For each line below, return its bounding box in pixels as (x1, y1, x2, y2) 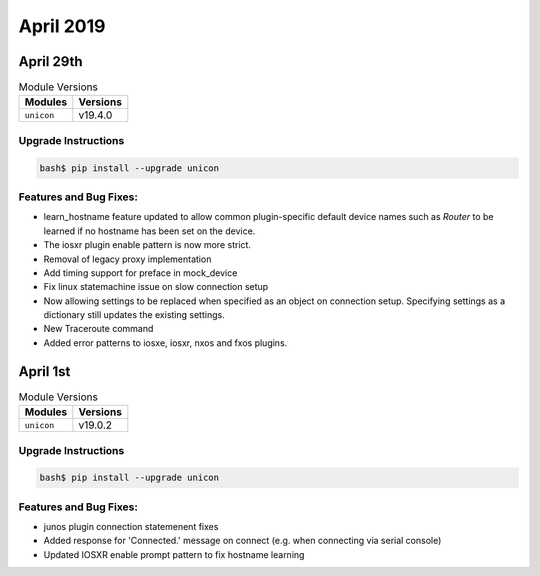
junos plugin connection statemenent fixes (43, 521, 219, 533)
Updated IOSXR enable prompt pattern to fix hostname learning (43, 548, 305, 560)
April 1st (18, 363, 71, 380)
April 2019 (18, 15, 106, 37)
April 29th (18, 53, 83, 70)
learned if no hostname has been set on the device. (43, 225, 256, 237)
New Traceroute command (43, 323, 154, 335)
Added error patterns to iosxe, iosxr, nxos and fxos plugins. (43, 336, 288, 349)
